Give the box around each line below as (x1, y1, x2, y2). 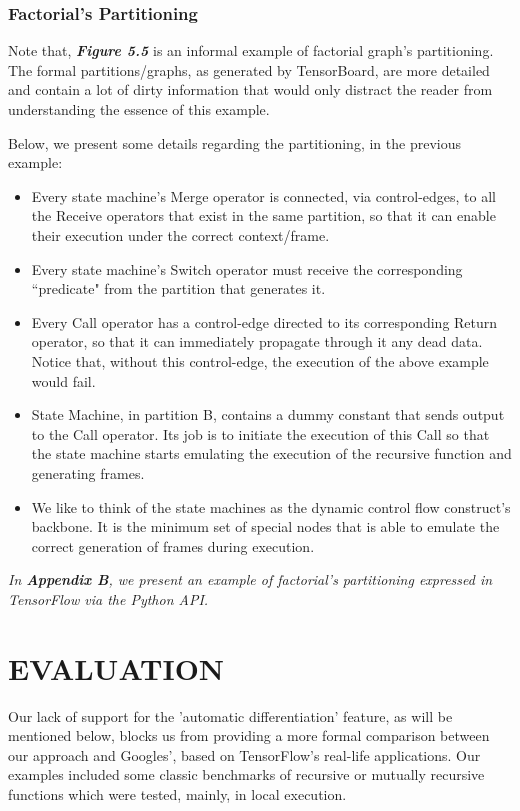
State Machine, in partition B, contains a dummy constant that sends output (31, 404, 505, 425)
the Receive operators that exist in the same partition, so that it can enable (31, 205, 496, 226)
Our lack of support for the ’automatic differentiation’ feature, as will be (8, 705, 453, 726)
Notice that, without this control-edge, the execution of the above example (31, 350, 489, 371)
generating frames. (31, 462, 145, 483)
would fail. (31, 370, 96, 391)
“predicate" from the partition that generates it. (31, 278, 326, 299)
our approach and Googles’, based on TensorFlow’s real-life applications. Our (8, 744, 481, 765)
